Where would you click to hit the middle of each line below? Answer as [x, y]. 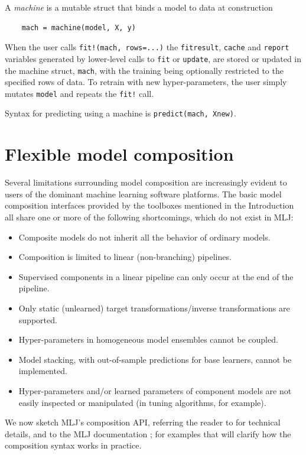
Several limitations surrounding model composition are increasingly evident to [146, 182]
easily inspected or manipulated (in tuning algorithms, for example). [142, 402]
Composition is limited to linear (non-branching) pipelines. [125, 257]
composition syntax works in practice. [73, 445]
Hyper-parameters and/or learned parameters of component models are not [155, 390]
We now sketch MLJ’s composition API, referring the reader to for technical [143, 422]
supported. [38, 319]
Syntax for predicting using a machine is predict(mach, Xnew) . [121, 113]
